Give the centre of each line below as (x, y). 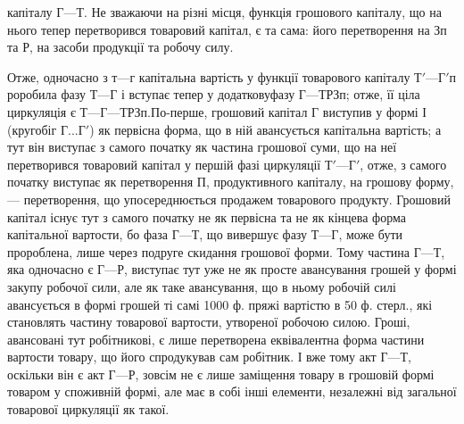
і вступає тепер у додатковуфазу (208, 94)
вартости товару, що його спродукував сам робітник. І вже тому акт (192, 357)
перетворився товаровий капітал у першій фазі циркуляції (164, 164)
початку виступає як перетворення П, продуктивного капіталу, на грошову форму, (231, 182)
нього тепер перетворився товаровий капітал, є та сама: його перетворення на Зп (227, 29)
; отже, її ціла (383, 94)
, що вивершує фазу (253, 234)
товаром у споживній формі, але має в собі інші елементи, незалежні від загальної (232, 391)
